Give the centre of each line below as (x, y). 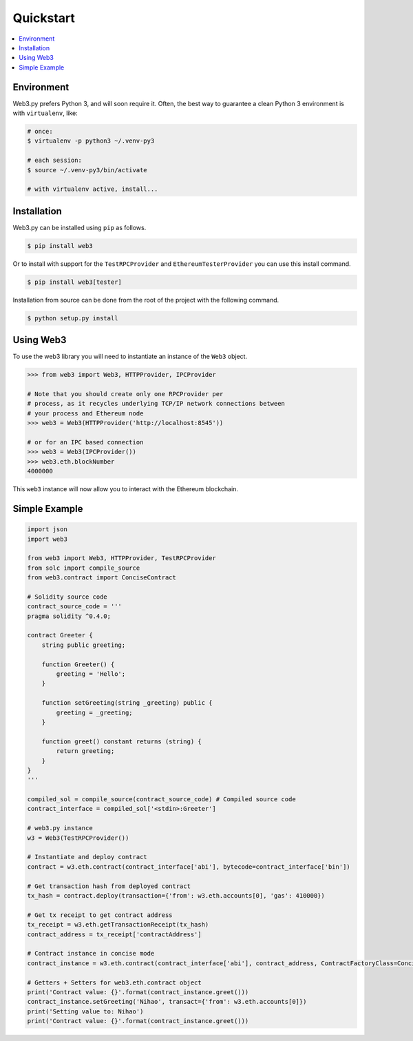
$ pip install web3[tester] (74, 282)
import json (47, 529)
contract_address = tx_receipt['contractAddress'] (115, 934)
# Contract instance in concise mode (91, 954)
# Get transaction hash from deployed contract (109, 886)
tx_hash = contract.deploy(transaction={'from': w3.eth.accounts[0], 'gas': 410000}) (176, 895)
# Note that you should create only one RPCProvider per (125, 394)
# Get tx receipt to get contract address (100, 915)
